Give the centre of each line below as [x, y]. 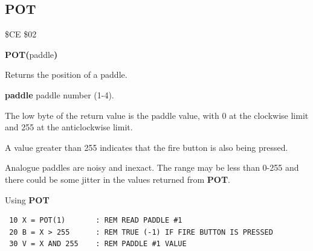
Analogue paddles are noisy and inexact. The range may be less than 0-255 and [152, 167]
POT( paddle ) [31, 54]
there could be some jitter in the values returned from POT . [118, 179]
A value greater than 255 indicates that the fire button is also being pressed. [147, 147]
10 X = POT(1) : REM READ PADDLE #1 [96, 221]
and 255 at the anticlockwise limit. [69, 127]
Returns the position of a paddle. [66, 75]
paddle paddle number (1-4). [60, 94]
